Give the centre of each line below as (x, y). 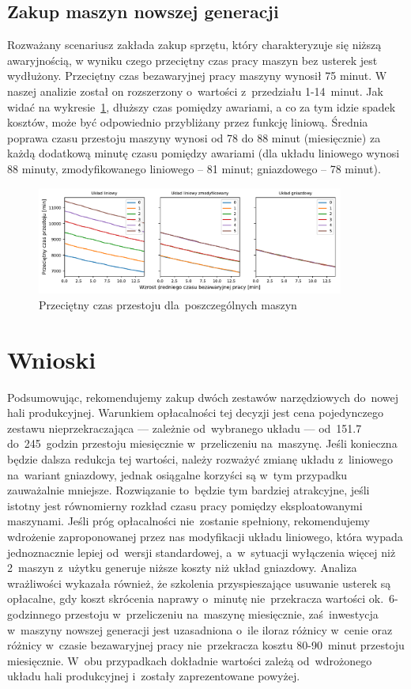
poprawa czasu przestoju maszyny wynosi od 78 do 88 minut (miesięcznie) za (194, 137)
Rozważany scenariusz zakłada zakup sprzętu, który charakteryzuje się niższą (194, 45)
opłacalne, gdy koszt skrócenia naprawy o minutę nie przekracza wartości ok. (196, 598)
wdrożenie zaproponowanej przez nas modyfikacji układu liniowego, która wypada (205, 536)
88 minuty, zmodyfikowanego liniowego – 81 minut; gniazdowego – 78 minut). (194, 168)
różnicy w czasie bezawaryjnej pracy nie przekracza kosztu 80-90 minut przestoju (206, 645)
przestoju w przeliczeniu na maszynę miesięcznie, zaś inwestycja (221, 613)
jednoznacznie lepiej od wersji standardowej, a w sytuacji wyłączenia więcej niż (202, 552)
